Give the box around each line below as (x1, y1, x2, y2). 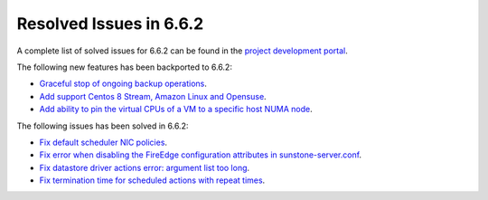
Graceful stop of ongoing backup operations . (39, 78, 207, 90)
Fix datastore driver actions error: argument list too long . (39, 162, 250, 173)
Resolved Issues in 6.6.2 (16, 14, 204, 33)
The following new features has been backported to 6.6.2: (16, 62, 232, 72)
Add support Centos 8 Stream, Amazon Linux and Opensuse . (39, 90, 267, 101)
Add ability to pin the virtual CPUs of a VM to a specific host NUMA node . (39, 104, 314, 115)
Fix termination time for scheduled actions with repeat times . (39, 175, 266, 186)
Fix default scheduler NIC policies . (39, 137, 167, 148)
